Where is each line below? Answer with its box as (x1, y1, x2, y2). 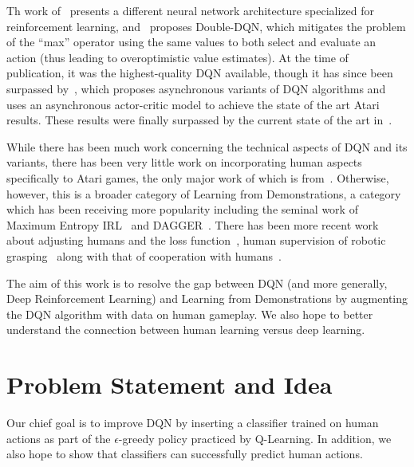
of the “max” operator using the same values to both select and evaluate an (6, 33, 377, 50)
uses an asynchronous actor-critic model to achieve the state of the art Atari (6, 96, 380, 112)
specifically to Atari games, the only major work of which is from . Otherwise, (6, 169, 389, 186)
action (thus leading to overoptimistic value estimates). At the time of (6, 49, 349, 65)
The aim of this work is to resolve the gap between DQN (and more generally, (6, 274, 388, 291)
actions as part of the (6, 430, 111, 446)
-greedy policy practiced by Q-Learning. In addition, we (118, 430, 392, 446)
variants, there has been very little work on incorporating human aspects (6, 154, 362, 171)
